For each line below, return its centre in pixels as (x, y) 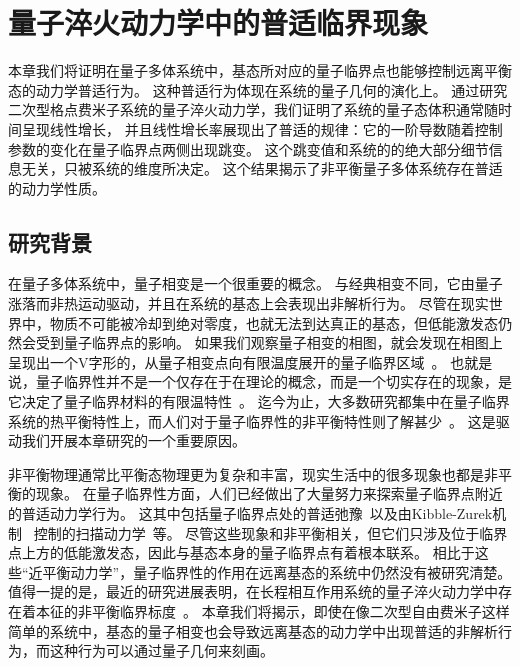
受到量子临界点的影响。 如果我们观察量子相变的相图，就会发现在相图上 (269, 342)
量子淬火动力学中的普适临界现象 (218, 22)
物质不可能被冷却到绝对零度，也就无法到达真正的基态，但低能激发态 (273, 322)
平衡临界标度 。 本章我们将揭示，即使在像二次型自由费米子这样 (300, 610)
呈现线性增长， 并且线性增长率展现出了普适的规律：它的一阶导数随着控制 (262, 128)
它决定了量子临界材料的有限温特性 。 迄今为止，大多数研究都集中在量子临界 (259, 401)
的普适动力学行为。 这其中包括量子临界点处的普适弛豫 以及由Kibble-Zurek (250, 513)
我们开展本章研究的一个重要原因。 (133, 440)
